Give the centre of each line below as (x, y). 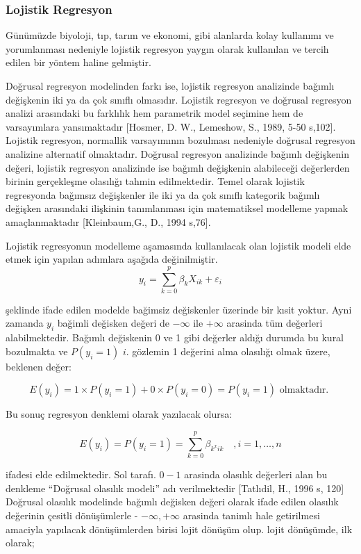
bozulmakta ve (37, 351)
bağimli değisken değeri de (113, 323)
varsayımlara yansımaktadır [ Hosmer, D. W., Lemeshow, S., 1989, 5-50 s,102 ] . (171, 126)
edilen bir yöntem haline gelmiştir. (78, 62)
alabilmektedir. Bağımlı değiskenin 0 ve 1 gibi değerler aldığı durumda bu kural (175, 337)
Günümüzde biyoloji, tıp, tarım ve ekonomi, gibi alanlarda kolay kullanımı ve (170, 35)
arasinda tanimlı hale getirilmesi (251, 515)
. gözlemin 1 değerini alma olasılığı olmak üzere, (228, 351)
